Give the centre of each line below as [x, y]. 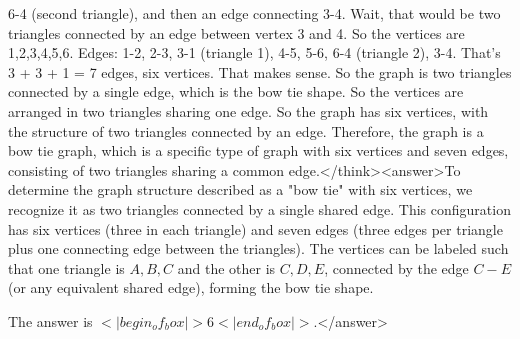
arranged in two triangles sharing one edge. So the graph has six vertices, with [248, 110]
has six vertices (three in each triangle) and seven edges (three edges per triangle [255, 228]
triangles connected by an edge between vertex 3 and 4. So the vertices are [236, 32]
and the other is [226, 267]
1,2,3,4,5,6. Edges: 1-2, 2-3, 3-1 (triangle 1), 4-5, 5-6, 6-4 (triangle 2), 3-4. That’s [254, 52]
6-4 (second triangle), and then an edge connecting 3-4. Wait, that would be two [254, 13]
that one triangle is [66, 267]
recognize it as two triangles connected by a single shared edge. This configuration [259, 208]
